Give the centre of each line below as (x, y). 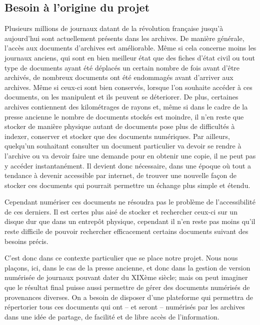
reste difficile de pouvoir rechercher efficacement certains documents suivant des (126, 231)
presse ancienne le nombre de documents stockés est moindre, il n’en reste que (124, 116)
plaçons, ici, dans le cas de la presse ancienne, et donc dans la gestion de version (127, 267)
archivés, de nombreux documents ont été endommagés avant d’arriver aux (119, 77)
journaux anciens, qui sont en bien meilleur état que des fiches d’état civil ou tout (130, 57)
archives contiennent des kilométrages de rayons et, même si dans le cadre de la (126, 106)
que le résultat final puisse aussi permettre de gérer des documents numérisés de (127, 287)
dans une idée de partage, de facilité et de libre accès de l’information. (112, 316)
